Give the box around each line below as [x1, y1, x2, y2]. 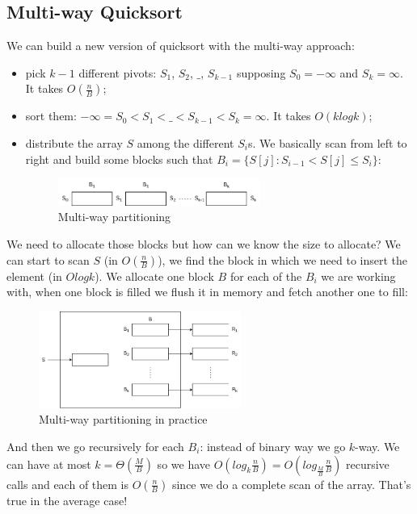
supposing [236, 64, 286, 81]
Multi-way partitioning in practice [39, 411, 208, 428]
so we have [157, 455, 210, 472]
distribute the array [25, 134, 123, 151]
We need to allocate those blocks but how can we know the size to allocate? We [6, 236, 401, 253]
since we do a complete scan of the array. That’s [171, 475, 411, 492]
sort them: [25, 107, 77, 124]
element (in [6, 267, 62, 284]
